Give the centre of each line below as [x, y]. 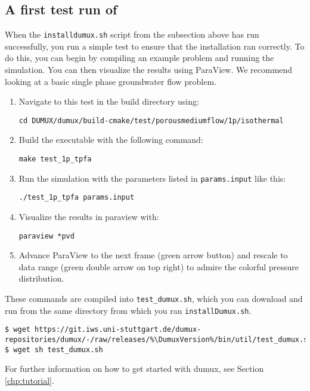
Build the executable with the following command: [111, 140]
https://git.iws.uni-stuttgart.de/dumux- [118, 330]
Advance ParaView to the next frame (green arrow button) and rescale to [153, 255]
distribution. [41, 278]
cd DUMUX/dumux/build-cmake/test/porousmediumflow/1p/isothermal [151, 120]
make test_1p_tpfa [55, 159]
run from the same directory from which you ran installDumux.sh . [128, 310]
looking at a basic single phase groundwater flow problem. [111, 81]
